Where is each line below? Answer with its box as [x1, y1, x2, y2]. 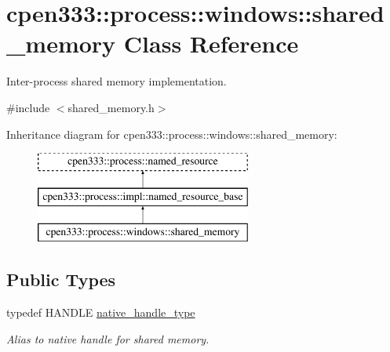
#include [6, 99, 50, 115]
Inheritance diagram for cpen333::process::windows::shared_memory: [6, 125, 337, 142]
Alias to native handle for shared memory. [6, 330, 210, 347]
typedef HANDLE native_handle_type [6, 304, 195, 321]
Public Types [6, 267, 116, 292]
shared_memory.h [67, 99, 155, 115]
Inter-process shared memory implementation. [6, 73, 227, 89]
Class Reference [123, 27, 299, 60]
